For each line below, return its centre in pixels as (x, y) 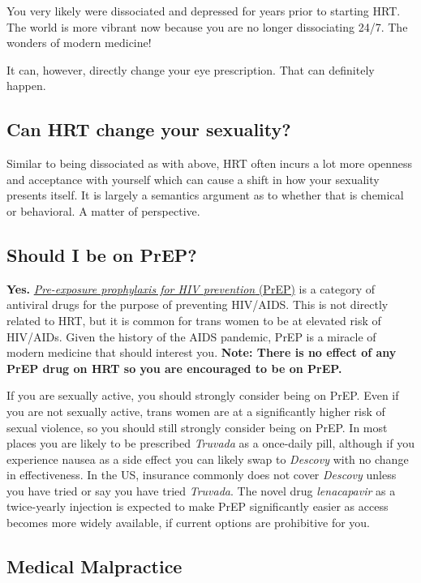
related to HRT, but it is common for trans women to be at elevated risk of (194, 320)
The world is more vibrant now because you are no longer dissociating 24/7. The (207, 26)
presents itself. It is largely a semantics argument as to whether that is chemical (205, 195)
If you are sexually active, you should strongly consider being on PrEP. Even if (203, 395)
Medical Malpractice (95, 566)
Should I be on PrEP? (102, 254)
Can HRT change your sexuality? (149, 129)
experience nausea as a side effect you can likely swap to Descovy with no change (208, 459)
